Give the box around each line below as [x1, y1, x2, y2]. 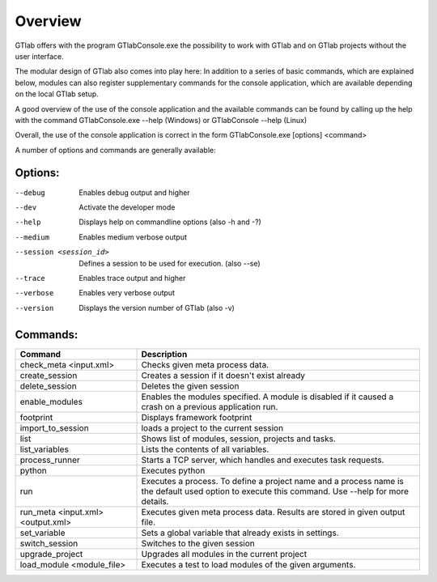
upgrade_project [19, 548, 83, 559]
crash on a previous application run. [141, 401, 278, 412]
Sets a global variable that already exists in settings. [141, 527, 339, 538]
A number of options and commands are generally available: [15, 145, 216, 155]
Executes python [141, 465, 206, 476]
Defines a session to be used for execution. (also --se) [78, 258, 261, 268]
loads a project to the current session [141, 422, 283, 433]
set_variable [19, 527, 66, 538]
